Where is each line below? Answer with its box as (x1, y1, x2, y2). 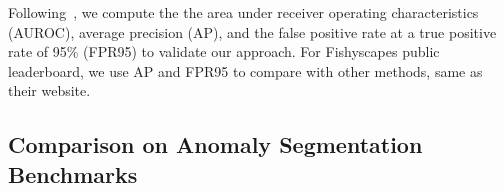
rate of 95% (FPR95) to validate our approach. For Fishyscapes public (8, 41, 440, 62)
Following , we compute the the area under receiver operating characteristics (8, 2, 479, 22)
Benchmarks (8, 158, 138, 189)
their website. (8, 80, 91, 101)
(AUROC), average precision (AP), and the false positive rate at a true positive (8, 21, 497, 42)
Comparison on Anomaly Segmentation (8, 129, 423, 160)
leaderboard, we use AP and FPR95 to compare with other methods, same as (8, 60, 483, 81)
